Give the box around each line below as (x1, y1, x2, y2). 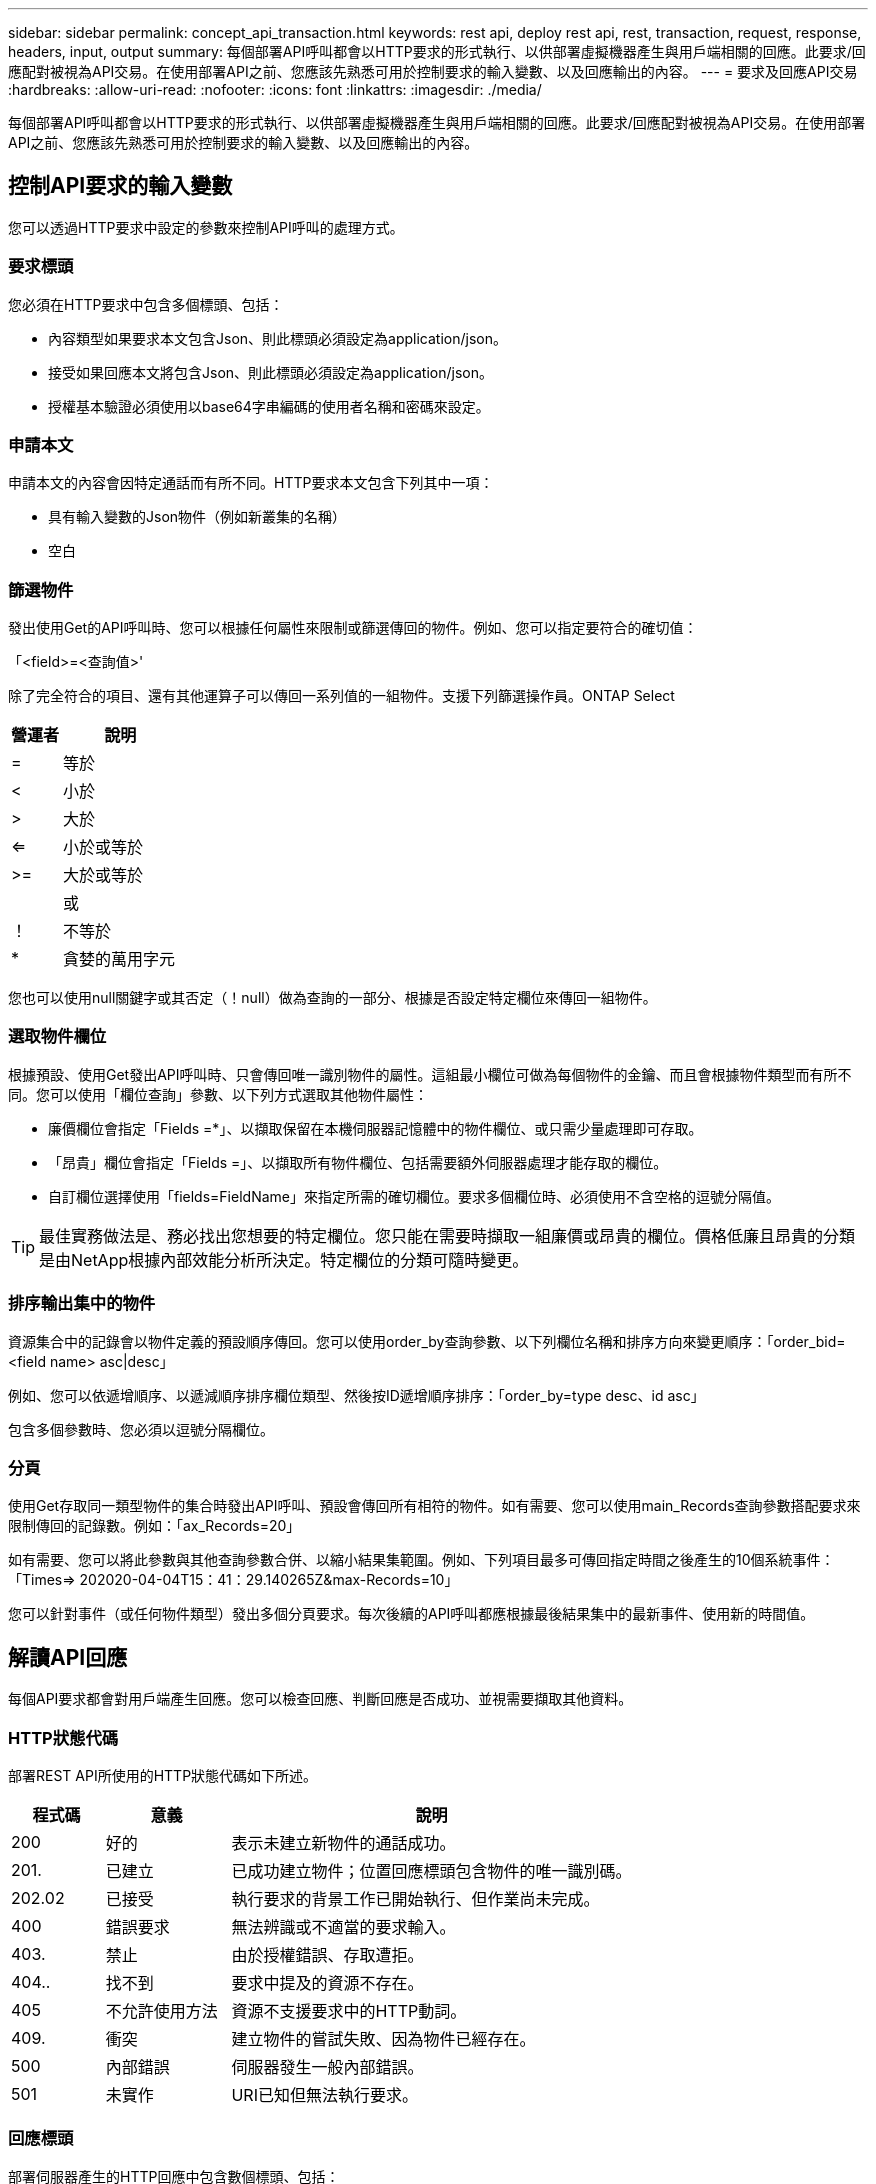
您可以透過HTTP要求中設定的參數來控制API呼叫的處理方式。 (8, 218, 404, 236)
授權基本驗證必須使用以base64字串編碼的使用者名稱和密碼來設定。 (48, 397, 490, 415)
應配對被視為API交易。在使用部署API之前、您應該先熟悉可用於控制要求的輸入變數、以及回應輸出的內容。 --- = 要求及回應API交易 (8, 63, 858, 80)
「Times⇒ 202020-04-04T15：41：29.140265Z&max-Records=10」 (8, 1571, 459, 1589)
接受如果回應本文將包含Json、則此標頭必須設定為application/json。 (48, 363, 493, 381)
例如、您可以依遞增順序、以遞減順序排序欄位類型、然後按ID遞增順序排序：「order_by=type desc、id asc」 (8, 1386, 705, 1404)
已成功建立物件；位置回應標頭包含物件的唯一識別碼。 (231, 1860, 632, 1881)
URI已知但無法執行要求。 (231, 2084, 418, 2105)
